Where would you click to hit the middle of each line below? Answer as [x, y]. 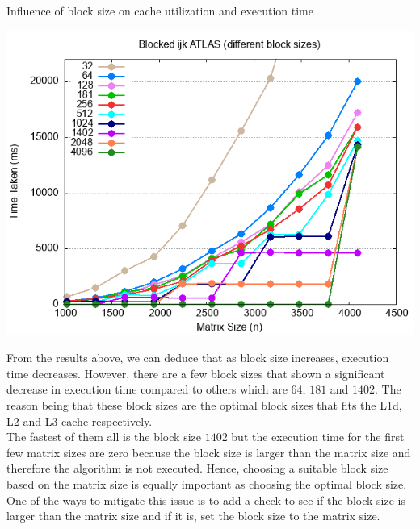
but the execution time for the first [318, 437]
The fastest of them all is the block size [104, 437]
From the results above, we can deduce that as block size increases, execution [198, 358]
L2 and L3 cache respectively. [80, 421]
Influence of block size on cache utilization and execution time [160, 10]
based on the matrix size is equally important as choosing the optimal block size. [207, 483]
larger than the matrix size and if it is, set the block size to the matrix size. [193, 516]
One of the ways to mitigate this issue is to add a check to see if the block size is [206, 500]
